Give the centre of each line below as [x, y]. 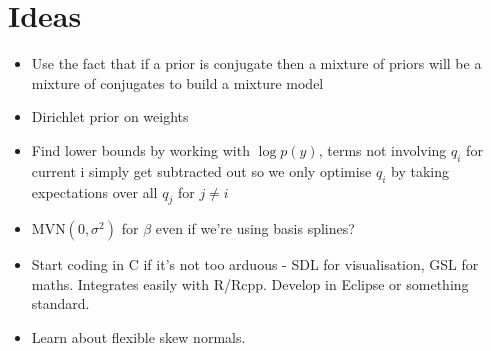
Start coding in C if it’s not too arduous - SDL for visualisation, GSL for [255, 264]
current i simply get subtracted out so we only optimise [201, 170]
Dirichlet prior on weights [110, 116]
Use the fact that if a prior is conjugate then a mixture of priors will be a [256, 63]
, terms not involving [382, 149]
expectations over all [94, 191]
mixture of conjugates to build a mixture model [177, 82]
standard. [60, 303]
